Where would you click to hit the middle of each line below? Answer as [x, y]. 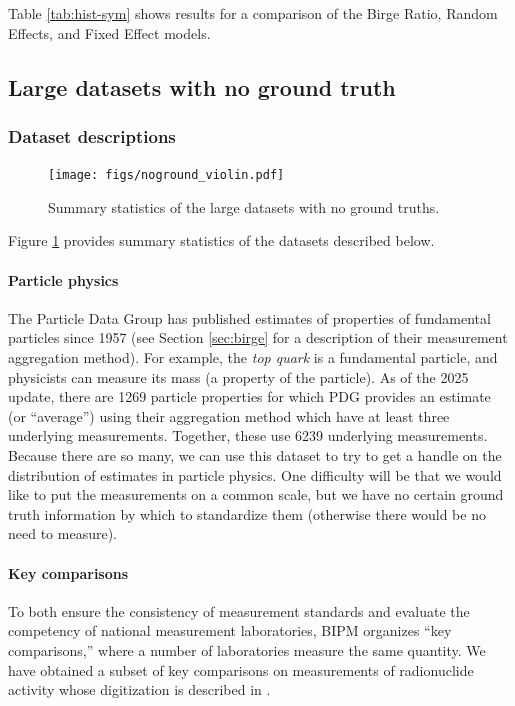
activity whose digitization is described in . [139, 689]
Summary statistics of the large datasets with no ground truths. [244, 206]
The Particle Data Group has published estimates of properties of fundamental [249, 317]
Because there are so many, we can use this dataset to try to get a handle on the [255, 454]
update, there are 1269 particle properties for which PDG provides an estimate [249, 396]
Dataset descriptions [92, 135]
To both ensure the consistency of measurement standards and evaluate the [239, 610]
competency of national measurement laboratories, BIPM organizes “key [230, 630]
